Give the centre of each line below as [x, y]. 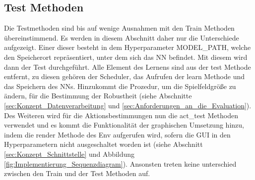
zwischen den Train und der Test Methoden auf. [77, 173]
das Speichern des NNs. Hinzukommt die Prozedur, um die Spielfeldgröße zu [120, 86]
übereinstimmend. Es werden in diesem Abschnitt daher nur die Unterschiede [122, 37]
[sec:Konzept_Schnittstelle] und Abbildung [69, 154]
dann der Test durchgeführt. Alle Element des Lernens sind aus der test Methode [127, 67]
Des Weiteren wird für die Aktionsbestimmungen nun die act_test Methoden [121, 115]
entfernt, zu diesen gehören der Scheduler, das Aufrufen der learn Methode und [125, 76]
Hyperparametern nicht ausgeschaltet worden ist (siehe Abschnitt [103, 144]
